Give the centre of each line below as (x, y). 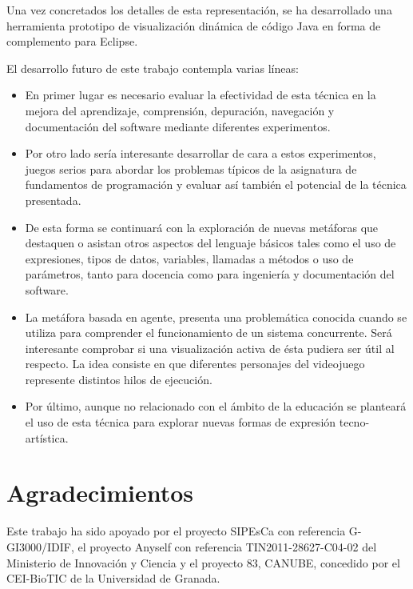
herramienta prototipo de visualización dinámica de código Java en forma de (194, 25)
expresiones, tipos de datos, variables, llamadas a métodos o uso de (189, 258)
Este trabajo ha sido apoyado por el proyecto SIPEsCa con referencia (176, 531)
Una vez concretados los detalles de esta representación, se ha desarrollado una (199, 10)
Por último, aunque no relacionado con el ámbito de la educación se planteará (216, 406)
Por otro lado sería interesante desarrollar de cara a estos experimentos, (201, 153)
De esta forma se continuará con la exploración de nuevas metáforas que (202, 227)
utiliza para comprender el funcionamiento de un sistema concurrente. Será (208, 333)
